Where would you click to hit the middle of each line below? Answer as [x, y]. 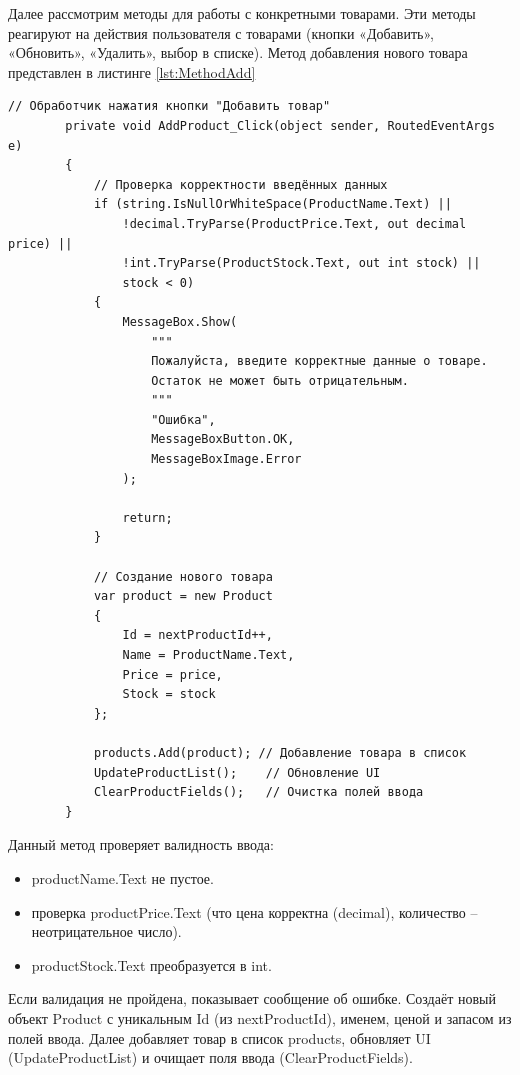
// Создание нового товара [183, 576]
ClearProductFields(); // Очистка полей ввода [258, 792]
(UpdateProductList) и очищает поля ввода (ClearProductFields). [210, 1057]
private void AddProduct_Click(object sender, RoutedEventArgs [280, 125]
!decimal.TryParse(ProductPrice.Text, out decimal [294, 223]
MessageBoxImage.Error [226, 459]
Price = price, [172, 674]
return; [147, 517]
